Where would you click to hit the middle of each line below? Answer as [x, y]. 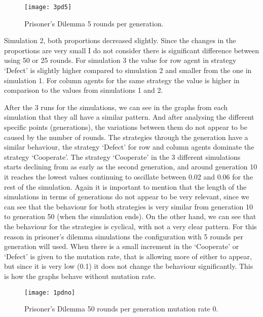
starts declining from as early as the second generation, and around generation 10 [131, 167]
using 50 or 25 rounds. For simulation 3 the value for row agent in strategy [120, 60]
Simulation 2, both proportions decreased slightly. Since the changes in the [120, 40]
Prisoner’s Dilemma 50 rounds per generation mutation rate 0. [121, 309]
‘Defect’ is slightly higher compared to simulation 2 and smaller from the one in [128, 70]
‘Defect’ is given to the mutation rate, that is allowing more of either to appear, [128, 256]
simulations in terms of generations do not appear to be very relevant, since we [127, 197]
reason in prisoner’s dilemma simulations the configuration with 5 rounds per [124, 236]
